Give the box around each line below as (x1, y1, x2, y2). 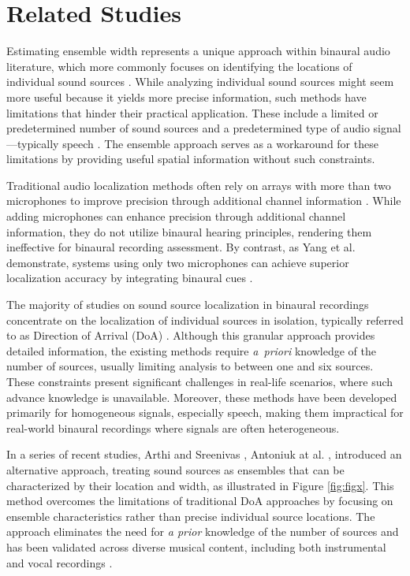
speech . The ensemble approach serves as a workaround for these (62, 135, 378, 151)
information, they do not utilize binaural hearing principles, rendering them (6, 223, 372, 240)
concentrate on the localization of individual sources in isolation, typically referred (6, 311, 404, 328)
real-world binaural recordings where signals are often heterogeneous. (6, 419, 340, 436)
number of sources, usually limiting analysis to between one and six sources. (6, 358, 374, 374)
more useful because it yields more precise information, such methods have (6, 88, 367, 105)
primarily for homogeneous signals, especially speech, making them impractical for (6, 404, 404, 421)
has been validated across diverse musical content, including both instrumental (6, 538, 386, 555)
